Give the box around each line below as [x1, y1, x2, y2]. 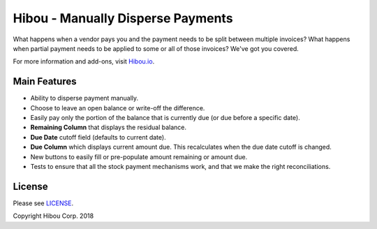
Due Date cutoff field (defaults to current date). [30, 133, 167, 141]
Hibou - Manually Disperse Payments [13, 10, 233, 26]
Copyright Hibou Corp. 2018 [13, 212, 94, 220]
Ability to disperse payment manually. [30, 94, 139, 103]
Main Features [13, 75, 77, 87]
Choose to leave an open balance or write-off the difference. [30, 103, 205, 112]
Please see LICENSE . [13, 199, 73, 207]
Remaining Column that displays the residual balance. [30, 123, 187, 132]
